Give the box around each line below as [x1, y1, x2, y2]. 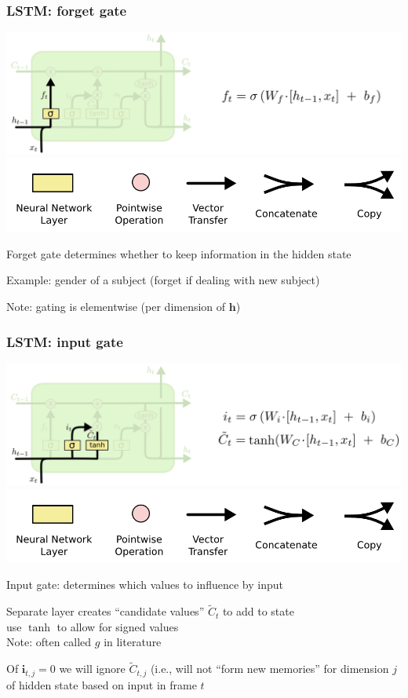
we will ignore [59, 660, 126, 677]
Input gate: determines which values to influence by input [6, 576, 283, 593]
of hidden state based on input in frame [6, 676, 197, 693]
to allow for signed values [56, 618, 179, 634]
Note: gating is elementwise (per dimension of [6, 298, 226, 315]
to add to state [222, 603, 294, 619]
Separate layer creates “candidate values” [6, 603, 205, 619]
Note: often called [6, 634, 92, 650]
